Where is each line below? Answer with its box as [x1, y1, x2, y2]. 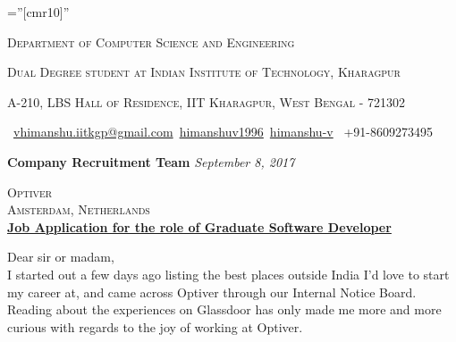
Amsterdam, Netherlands [7, 200, 150, 219]
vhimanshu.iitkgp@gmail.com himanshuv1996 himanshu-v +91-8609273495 [13, 122, 433, 141]
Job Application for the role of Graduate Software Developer [7, 217, 392, 236]
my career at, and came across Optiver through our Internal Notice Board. [7, 282, 417, 301]
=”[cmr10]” [7, 3, 70, 21]
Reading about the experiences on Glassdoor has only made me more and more [7, 300, 442, 319]
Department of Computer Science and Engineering [7, 32, 295, 51]
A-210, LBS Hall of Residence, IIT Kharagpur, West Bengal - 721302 [7, 92, 406, 111]
